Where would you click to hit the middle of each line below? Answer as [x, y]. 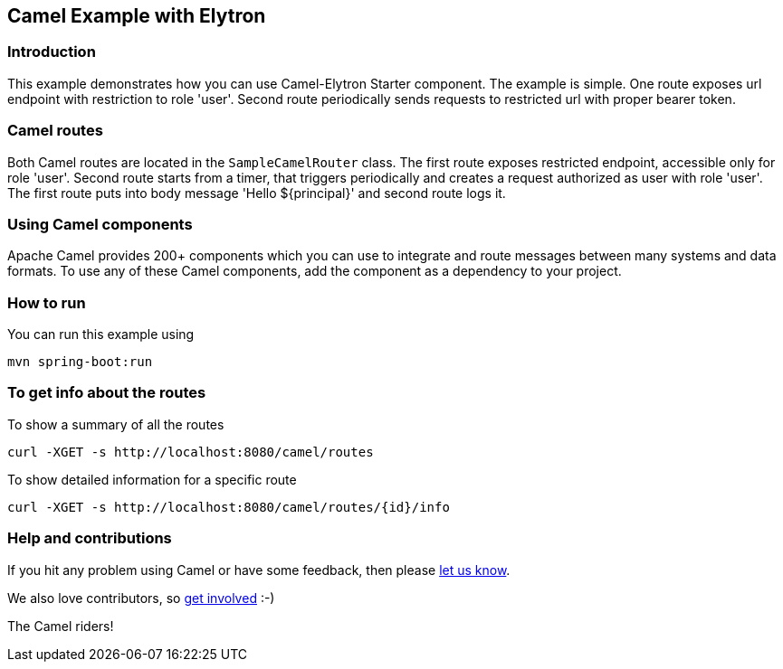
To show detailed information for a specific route [152, 479]
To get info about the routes [107, 393]
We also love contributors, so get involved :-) [141, 598]
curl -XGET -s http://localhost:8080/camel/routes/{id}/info [229, 507]
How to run [47, 302]
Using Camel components [100, 224]
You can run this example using [101, 334]
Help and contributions [90, 538]
